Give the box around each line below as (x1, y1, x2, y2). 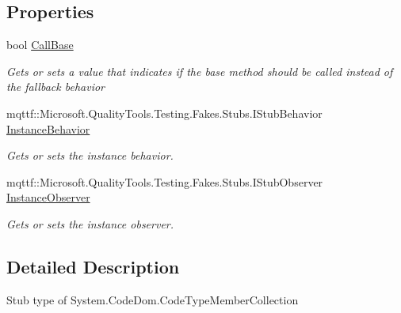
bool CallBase (6, 36, 74, 53)
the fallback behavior (6, 78, 105, 95)
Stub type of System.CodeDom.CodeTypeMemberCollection (6, 291, 299, 307)
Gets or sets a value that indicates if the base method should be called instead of (6, 62, 393, 79)
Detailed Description (6, 254, 180, 278)
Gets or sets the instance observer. (6, 215, 174, 232)
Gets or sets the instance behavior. (6, 147, 174, 164)
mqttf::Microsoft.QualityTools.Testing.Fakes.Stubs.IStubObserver (6, 173, 323, 190)
